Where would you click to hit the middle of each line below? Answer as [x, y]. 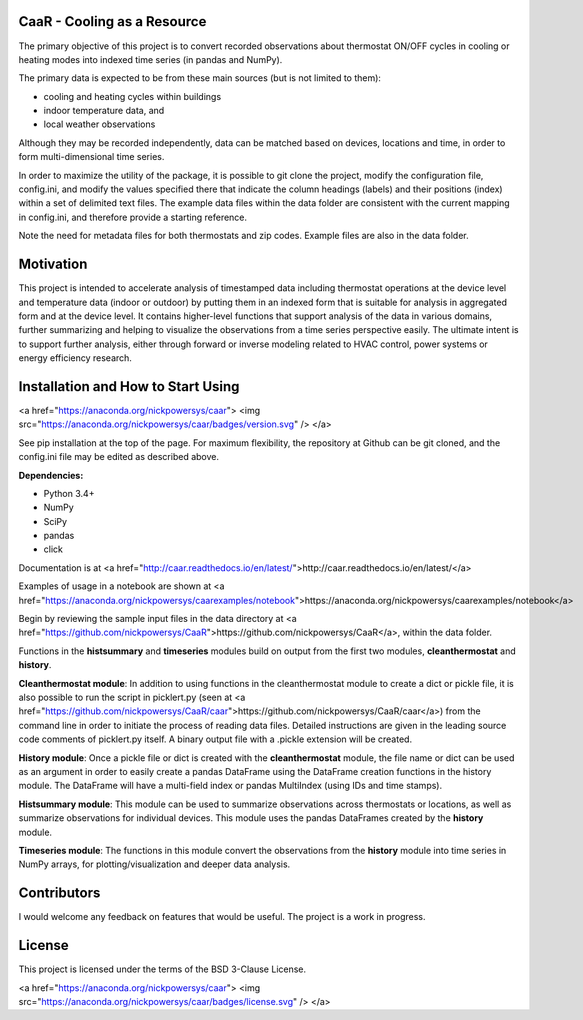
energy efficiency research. [75, 358]
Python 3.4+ [69, 493]
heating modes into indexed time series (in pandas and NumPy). [150, 59]
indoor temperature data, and [104, 111]
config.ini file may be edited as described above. [119, 457]
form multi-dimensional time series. [91, 157]
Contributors [59, 893]
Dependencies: [51, 475]
